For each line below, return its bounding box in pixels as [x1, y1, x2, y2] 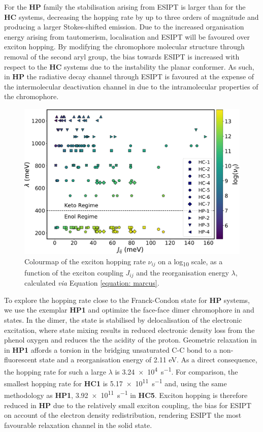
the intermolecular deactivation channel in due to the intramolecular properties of [4, 81, 258, 91]
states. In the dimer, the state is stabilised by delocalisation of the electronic [4, 315, 242, 325]
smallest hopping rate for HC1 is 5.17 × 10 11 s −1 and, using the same [4, 377, 227, 388]
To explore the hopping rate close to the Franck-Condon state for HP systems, [4, 294, 250, 305]
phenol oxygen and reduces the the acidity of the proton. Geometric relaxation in [4, 334, 257, 345]
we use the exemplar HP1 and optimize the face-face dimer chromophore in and [4, 304, 254, 315]
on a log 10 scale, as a [158, 256, 223, 268]
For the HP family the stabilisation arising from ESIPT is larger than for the [4, 2, 246, 12]
